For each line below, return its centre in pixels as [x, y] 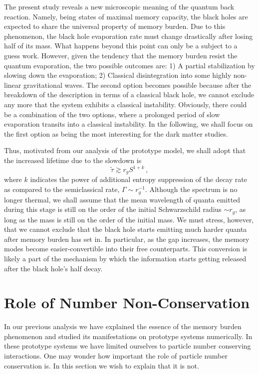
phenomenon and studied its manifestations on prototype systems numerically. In [128, 336]
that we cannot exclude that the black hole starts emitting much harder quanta [126, 229]
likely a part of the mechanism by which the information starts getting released [125, 258]
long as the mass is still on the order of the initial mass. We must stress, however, [129, 219]
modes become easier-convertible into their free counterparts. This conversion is [126, 249]
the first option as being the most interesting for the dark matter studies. [116, 133]
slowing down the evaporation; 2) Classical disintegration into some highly [118, 75]
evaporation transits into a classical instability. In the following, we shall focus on [129, 124]
